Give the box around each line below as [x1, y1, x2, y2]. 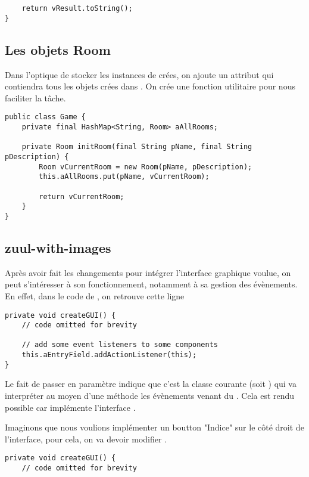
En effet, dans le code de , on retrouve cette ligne [5, 289, 185, 302]
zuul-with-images [5, 238, 111, 256]
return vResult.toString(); [21, 4, 133, 13]
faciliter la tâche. [5, 91, 66, 104]
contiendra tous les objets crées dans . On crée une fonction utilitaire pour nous [5, 80, 295, 92]
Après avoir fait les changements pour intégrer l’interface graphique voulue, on [5, 266, 291, 278]
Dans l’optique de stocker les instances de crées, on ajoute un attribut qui [5, 68, 274, 80]
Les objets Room [5, 40, 111, 58]
